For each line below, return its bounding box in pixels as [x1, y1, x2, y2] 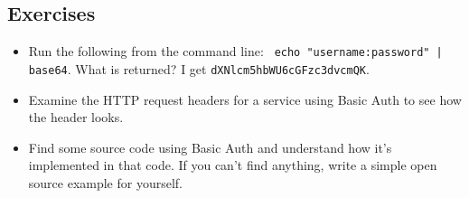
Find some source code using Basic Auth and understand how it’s [28, 137, 392, 156]
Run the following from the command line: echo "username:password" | [28, 42, 443, 61]
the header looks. [28, 108, 124, 127]
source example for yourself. [28, 173, 183, 192]
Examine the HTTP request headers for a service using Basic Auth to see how [28, 90, 462, 108]
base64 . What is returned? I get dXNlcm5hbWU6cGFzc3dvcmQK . [28, 59, 370, 78]
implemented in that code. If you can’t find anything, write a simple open [28, 156, 437, 174]
